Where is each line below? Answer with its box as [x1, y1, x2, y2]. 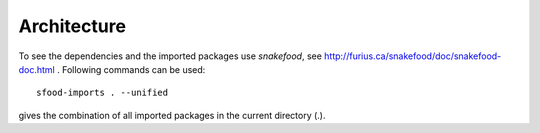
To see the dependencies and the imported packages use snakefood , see [18, 50, 322, 62]
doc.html [18, 63, 55, 75]
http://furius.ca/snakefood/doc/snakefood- [323, 50, 502, 62]
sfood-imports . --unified [36, 87, 169, 99]
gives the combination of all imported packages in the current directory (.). [18, 109, 326, 121]
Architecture [18, 15, 127, 37]
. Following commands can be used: [56, 63, 206, 75]
